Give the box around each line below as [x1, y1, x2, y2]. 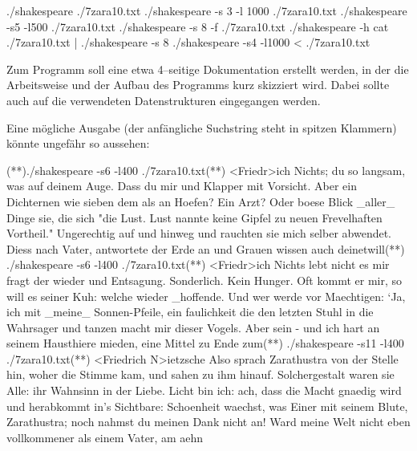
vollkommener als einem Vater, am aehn [6, 429, 204, 445]
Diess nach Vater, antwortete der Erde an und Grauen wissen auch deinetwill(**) [6, 240, 405, 257]
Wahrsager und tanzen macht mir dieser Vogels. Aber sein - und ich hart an [6, 319, 380, 335]
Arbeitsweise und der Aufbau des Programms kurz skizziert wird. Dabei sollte [6, 76, 390, 93]
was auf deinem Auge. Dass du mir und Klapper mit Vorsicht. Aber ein [6, 177, 357, 194]
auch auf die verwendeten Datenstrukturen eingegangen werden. [6, 91, 321, 108]
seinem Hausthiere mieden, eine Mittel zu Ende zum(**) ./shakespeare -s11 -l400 [6, 335, 404, 351]
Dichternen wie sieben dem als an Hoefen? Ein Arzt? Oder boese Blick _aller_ [6, 193, 395, 209]
